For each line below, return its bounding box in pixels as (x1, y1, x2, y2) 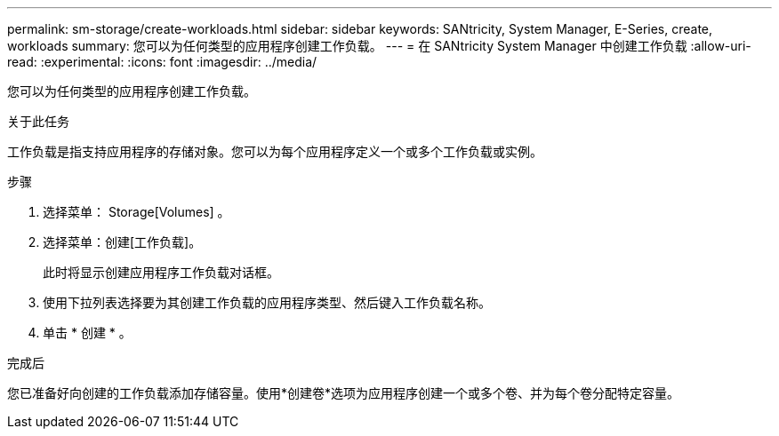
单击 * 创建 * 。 (43, 325, 132, 340)
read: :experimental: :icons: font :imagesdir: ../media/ (7, 54, 317, 69)
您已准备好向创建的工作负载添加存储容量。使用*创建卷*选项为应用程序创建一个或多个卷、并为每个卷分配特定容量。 (7, 385, 680, 400)
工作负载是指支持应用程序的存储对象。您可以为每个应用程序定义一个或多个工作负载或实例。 (7, 144, 542, 159)
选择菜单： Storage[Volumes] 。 (43, 204, 230, 219)
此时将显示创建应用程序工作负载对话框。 (43, 265, 279, 280)
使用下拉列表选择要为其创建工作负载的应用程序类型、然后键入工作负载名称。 (43, 295, 491, 310)
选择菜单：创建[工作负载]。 (43, 234, 202, 250)
